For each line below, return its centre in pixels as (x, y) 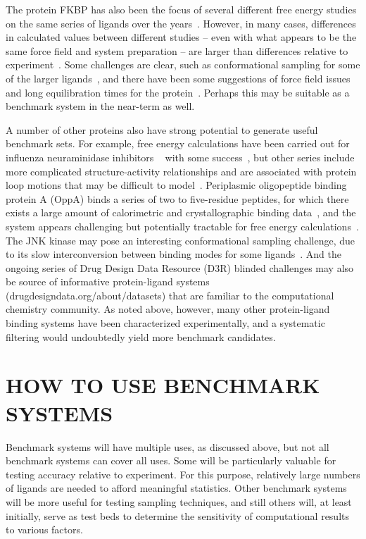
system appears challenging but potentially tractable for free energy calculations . (182, 226)
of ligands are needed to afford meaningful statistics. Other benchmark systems (176, 488)
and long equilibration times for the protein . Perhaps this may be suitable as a (178, 92)
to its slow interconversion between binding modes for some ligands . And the (173, 254)
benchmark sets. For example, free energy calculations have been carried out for (178, 143)
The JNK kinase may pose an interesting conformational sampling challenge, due (181, 240)
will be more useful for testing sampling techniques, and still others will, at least (179, 501)
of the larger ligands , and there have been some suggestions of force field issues (178, 78)
